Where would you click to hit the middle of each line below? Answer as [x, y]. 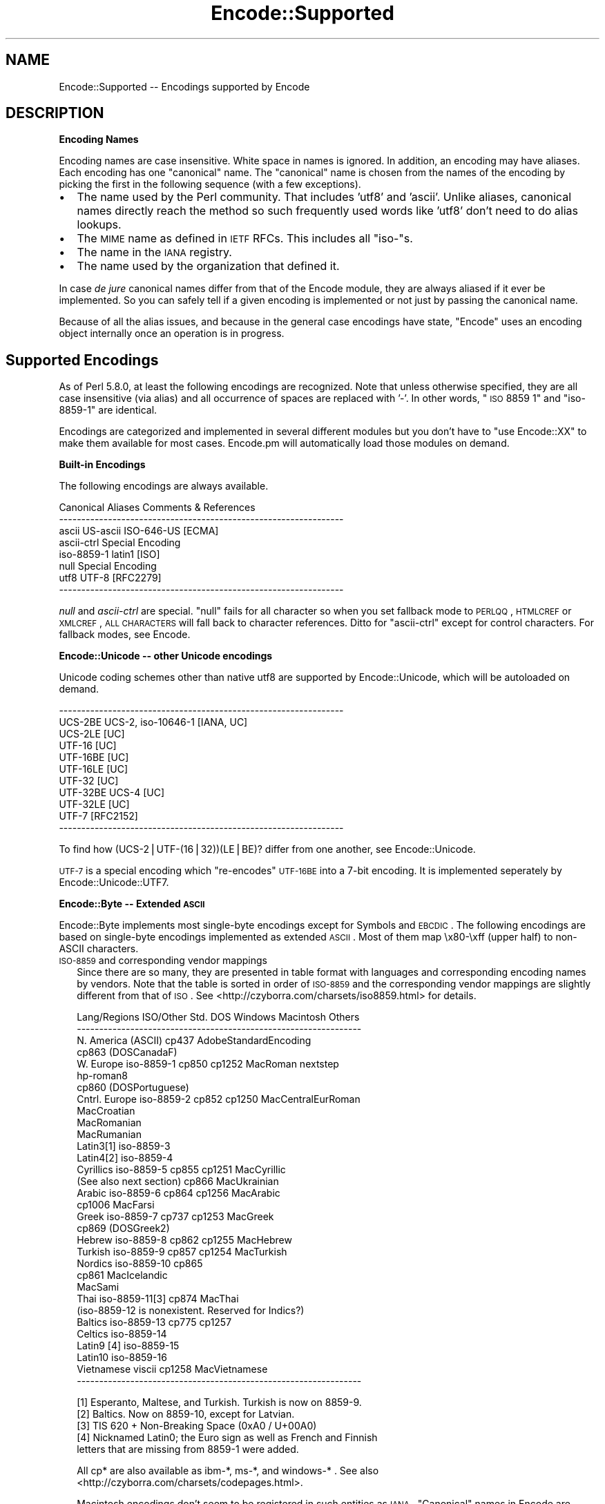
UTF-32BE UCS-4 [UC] [112, 793]
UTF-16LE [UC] [94, 769]
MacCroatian [106, 1111]
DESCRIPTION [55, 113]
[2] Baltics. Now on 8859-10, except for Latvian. [186, 1414]
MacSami [98, 1287]
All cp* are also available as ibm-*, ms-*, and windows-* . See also [228, 1471]
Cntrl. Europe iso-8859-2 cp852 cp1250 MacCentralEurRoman [219, 1099]
